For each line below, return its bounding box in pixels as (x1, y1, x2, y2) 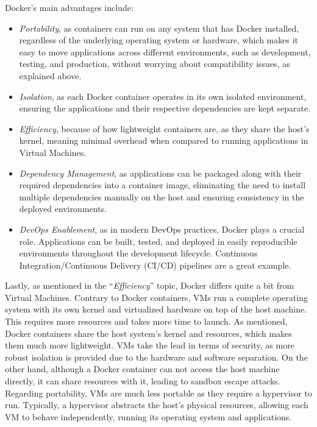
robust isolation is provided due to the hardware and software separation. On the (5, 350, 308, 363)
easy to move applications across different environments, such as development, (19, 45, 311, 58)
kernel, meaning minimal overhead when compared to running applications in (19, 134, 308, 147)
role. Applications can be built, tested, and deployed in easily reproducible (19, 235, 297, 247)
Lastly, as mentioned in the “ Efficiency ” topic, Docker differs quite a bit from (5, 279, 294, 292)
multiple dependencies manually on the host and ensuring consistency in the (19, 190, 304, 203)
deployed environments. (19, 202, 107, 215)
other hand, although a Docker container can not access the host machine (5, 362, 280, 375)
